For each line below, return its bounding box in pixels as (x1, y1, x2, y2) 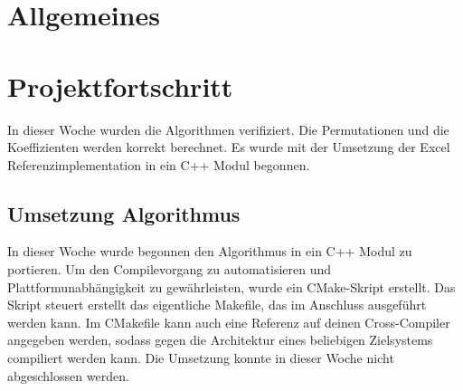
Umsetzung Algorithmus (7, 199, 241, 227)
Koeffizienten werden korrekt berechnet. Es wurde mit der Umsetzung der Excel (7, 138, 450, 157)
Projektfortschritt (7, 67, 233, 104)
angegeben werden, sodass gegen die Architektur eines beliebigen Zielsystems (7, 330, 433, 349)
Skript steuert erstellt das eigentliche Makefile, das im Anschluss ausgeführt (7, 295, 427, 314)
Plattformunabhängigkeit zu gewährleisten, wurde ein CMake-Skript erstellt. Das (7, 277, 456, 296)
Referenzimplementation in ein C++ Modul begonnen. (7, 155, 310, 174)
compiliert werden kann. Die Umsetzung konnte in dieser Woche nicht (7, 348, 394, 367)
